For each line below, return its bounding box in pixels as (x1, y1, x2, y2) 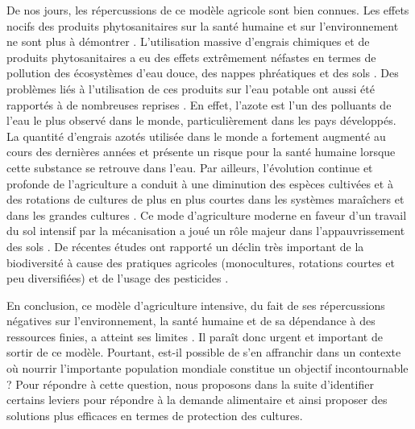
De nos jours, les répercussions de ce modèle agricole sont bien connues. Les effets (6, 2, 409, 18)
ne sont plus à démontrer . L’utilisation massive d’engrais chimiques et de (6, 33, 370, 50)
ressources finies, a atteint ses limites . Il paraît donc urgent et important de (6, 328, 383, 344)
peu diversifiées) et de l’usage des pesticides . (6, 270, 229, 287)
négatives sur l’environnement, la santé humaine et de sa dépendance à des (6, 312, 376, 329)
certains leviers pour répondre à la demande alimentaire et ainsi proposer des (6, 391, 388, 408)
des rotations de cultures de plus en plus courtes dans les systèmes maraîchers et (6, 191, 405, 208)
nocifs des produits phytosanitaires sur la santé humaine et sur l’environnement (6, 17, 399, 34)
